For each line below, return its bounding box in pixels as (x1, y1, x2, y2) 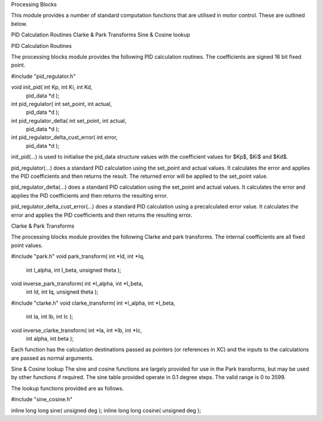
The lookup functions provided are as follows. (11, 384, 124, 392)
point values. (11, 241, 43, 249)
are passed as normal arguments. (11, 354, 94, 362)
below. (11, 20, 28, 27)
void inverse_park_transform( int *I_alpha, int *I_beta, (11, 280, 144, 287)
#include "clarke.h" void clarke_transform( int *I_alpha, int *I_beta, (11, 299, 176, 307)
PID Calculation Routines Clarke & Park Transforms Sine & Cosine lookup (11, 31, 191, 38)
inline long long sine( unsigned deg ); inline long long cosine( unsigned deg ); (11, 407, 202, 414)
